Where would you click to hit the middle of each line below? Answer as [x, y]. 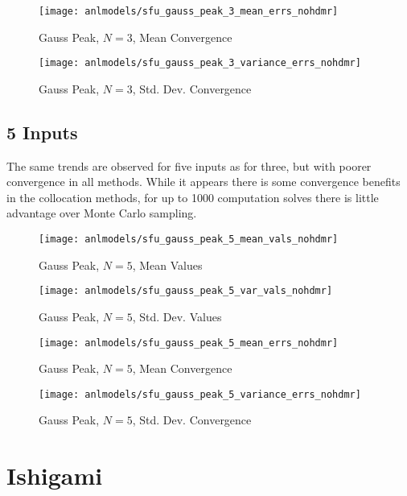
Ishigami [55, 475]
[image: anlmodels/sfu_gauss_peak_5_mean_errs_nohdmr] [189, 343]
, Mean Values [167, 265]
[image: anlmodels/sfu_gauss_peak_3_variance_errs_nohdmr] [200, 63]
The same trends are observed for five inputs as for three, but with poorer [189, 165]
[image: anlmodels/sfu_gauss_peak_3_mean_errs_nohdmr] [189, 11]
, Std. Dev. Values [177, 316]
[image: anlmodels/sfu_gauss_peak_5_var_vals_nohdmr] [186, 291]
